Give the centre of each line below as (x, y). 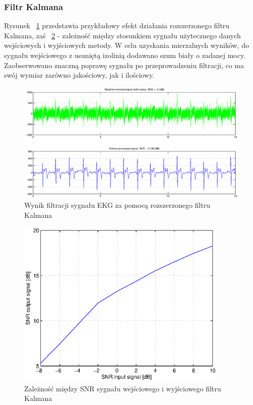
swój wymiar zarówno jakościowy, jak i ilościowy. (79, 75)
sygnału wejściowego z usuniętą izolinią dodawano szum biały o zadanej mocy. (125, 55)
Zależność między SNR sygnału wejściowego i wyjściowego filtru (123, 388)
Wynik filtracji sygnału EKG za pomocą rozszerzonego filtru (117, 205)
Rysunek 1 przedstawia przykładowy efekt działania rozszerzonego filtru (117, 25)
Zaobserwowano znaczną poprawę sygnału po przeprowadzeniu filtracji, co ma (124, 65)
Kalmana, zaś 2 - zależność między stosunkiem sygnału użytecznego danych (122, 35)
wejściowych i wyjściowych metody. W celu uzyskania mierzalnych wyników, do (126, 45)
